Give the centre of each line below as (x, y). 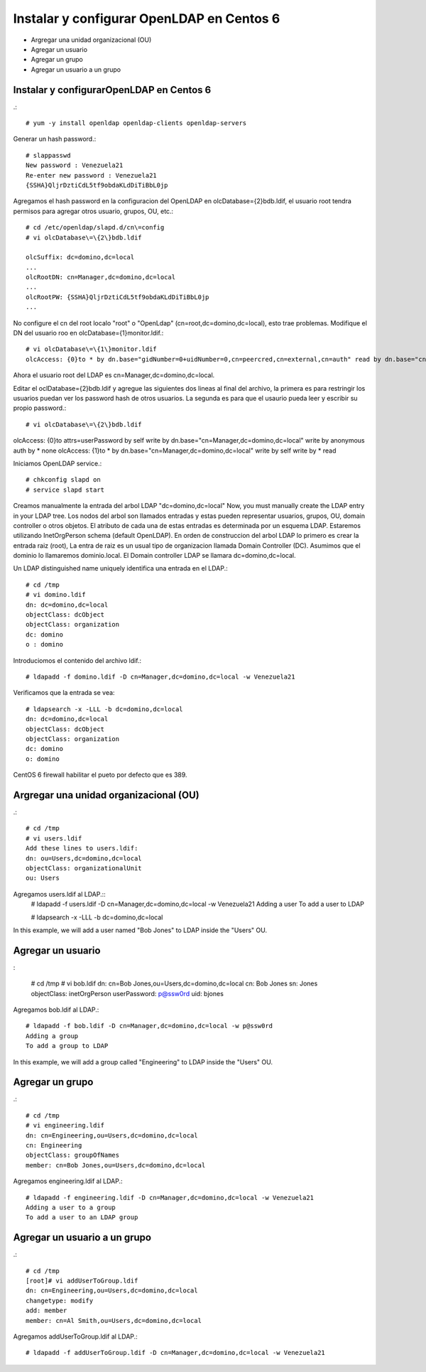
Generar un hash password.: (55, 139)
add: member (47, 1311)
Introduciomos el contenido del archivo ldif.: (77, 660)
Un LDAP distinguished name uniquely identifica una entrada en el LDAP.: (120, 568)
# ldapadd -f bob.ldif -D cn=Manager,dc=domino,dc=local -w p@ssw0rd (149, 1026)
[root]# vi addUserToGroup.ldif (82, 1281)
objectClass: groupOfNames (73, 1155)
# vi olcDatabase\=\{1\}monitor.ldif (92, 349)
